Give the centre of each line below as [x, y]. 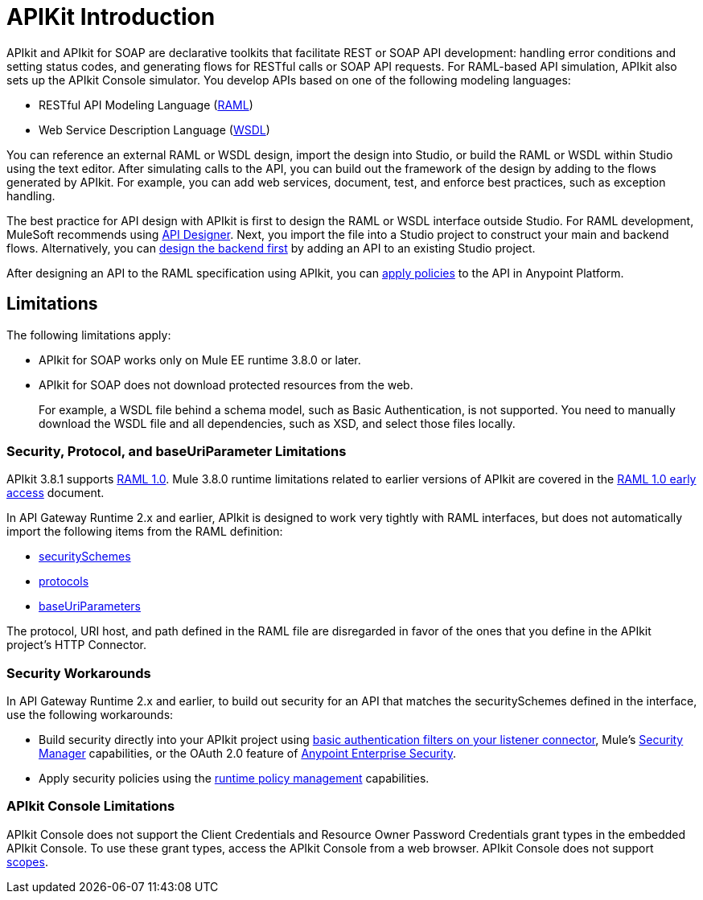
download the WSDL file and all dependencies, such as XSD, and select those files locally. [277, 423]
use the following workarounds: [90, 715]
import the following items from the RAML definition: [145, 532]
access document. [55, 493]
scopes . [27, 861]
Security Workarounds [79, 673]
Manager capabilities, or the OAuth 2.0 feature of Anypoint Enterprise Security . [248, 754]
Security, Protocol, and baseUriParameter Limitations [177, 451]
